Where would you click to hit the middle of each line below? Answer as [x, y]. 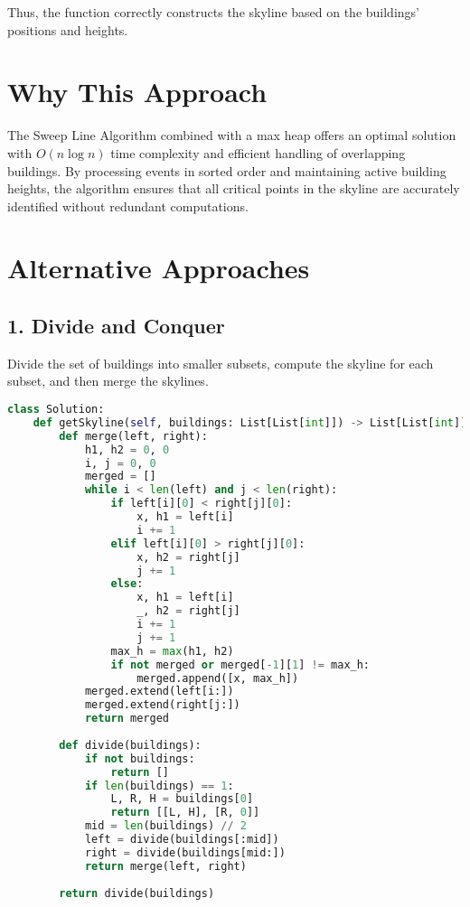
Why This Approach [137, 92]
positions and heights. [68, 29]
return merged [127, 719]
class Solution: [56, 410]
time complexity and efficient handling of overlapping [258, 152]
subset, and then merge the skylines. [108, 381]
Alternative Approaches [159, 268]
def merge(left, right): [133, 436]
